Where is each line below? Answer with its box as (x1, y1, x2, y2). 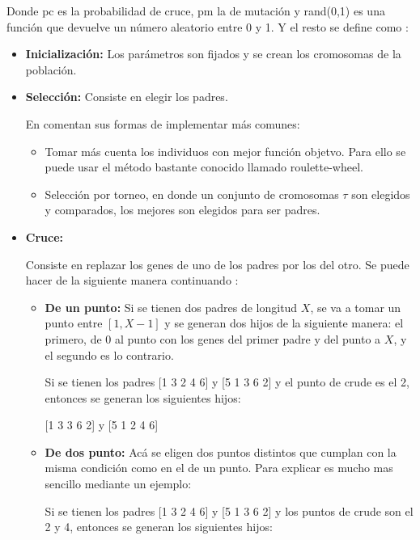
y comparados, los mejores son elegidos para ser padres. (45, 201, 320, 218)
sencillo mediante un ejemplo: (45, 475, 192, 492)
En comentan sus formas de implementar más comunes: (25, 115, 300, 132)
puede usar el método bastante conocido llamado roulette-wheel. (45, 158, 363, 175)
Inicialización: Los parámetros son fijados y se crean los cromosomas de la (25, 45, 401, 62)
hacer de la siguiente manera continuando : (25, 272, 239, 289)
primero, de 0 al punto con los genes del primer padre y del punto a (45, 330, 381, 347)
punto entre (45, 314, 103, 331)
